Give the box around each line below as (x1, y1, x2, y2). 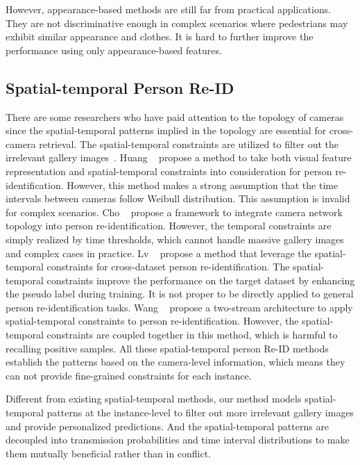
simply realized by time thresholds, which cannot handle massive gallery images (6, 231, 344, 246)
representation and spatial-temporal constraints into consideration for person (6, 163, 332, 178)
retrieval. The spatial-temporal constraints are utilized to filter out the (39, 136, 338, 151)
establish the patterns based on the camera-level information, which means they (6, 354, 345, 369)
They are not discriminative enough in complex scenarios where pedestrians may (6, 15, 348, 30)
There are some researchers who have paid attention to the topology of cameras (6, 109, 344, 124)
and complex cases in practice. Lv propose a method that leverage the (6, 245, 311, 260)
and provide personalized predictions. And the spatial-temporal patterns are (6, 418, 329, 433)
